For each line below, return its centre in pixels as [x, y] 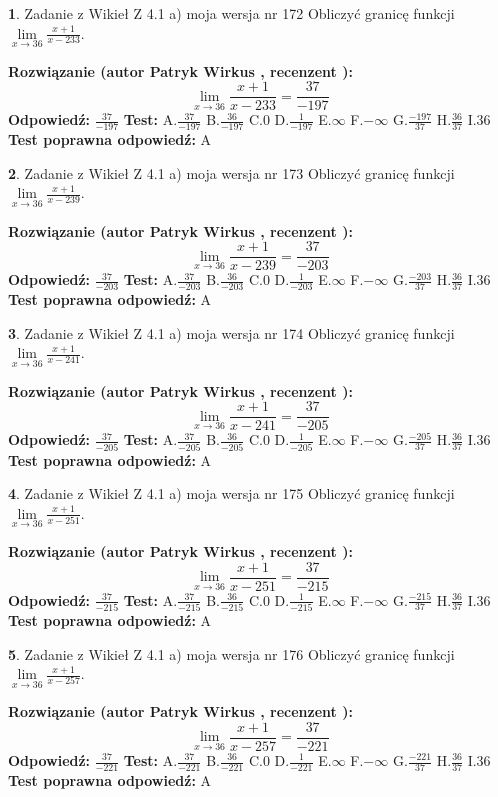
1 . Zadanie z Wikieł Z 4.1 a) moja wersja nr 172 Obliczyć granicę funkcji [231, 13]
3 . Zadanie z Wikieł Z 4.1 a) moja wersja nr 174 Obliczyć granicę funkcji [231, 332]
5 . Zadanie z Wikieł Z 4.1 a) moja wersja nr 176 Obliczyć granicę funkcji [231, 653]
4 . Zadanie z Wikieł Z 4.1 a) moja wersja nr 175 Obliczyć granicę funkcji [231, 493]
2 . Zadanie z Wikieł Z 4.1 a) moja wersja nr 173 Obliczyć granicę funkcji [231, 172]
